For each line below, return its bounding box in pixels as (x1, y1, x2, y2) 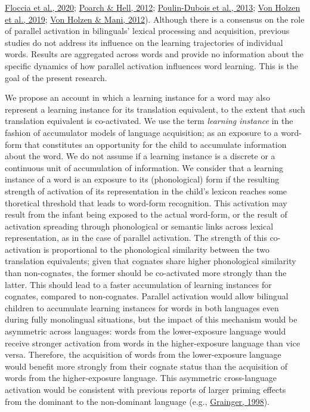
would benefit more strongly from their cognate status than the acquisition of (5, 360, 288, 372)
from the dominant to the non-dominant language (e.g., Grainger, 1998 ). (5, 395, 269, 407)
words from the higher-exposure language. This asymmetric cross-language (5, 371, 277, 384)
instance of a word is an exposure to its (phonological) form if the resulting (5, 173, 280, 185)
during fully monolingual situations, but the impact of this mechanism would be (5, 313, 297, 326)
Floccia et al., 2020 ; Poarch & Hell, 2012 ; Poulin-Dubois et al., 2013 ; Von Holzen (5, 1, 300, 13)
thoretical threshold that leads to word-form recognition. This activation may (5, 196, 287, 209)
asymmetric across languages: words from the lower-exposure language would (5, 325, 286, 337)
